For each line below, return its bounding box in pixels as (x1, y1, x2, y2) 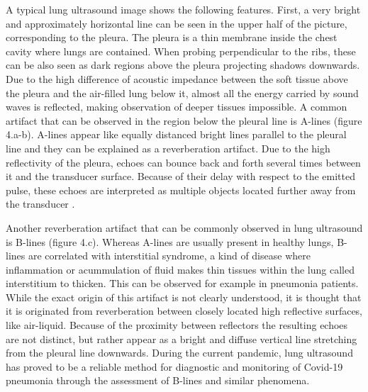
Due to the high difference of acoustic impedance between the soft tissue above (6, 71, 348, 86)
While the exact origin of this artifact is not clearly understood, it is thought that (6, 289, 362, 304)
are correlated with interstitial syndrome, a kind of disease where (28, 248, 311, 263)
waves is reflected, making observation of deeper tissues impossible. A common (6, 99, 347, 114)
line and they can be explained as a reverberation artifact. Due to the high (6, 140, 330, 155)
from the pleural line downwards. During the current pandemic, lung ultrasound (6, 345, 353, 360)
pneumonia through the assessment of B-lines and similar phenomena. (6, 373, 310, 388)
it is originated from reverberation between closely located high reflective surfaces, (6, 303, 363, 318)
